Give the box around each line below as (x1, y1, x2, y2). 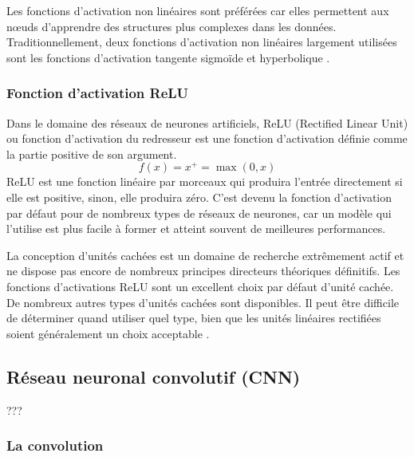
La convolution (6, 435, 104, 455)
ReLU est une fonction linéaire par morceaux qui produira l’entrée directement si (6, 173, 403, 190)
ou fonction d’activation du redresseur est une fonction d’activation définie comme (6, 130, 408, 147)
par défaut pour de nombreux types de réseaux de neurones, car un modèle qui (6, 204, 392, 221)
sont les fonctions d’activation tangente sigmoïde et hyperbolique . (6, 49, 330, 65)
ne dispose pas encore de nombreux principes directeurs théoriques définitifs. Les (6, 262, 400, 279)
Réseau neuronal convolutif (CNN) (6, 364, 301, 388)
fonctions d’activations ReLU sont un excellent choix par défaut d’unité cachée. (6, 278, 394, 295)
